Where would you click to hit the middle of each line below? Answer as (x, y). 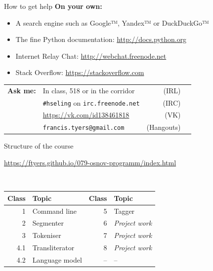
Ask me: (22, 90)
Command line (55, 211)
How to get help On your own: (53, 6)
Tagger (124, 211)
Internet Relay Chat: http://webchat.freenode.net (91, 56)
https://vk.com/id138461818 (86, 115)
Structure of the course (39, 146)
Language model (57, 259)
